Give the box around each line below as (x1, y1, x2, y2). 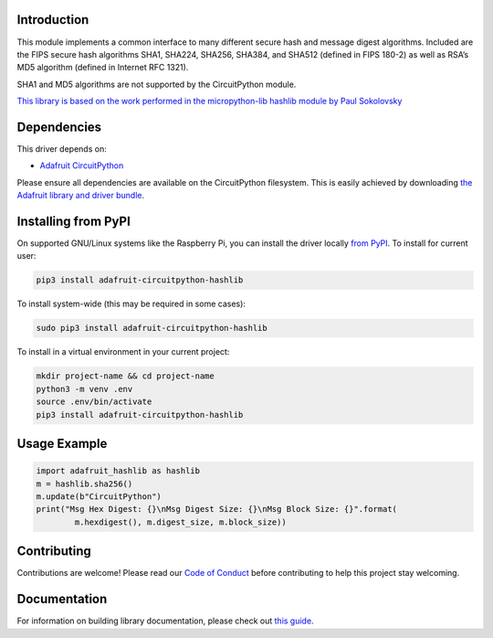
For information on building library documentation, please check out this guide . (16, 615, 314, 626)
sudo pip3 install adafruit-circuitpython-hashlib (36, 323, 268, 334)
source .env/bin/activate (36, 397, 152, 407)
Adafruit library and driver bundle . (16, 190, 145, 201)
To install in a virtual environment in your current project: (16, 346, 230, 357)
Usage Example (16, 435, 108, 452)
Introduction (16, 12, 89, 27)
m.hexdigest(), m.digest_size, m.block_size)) (74, 516, 287, 527)
